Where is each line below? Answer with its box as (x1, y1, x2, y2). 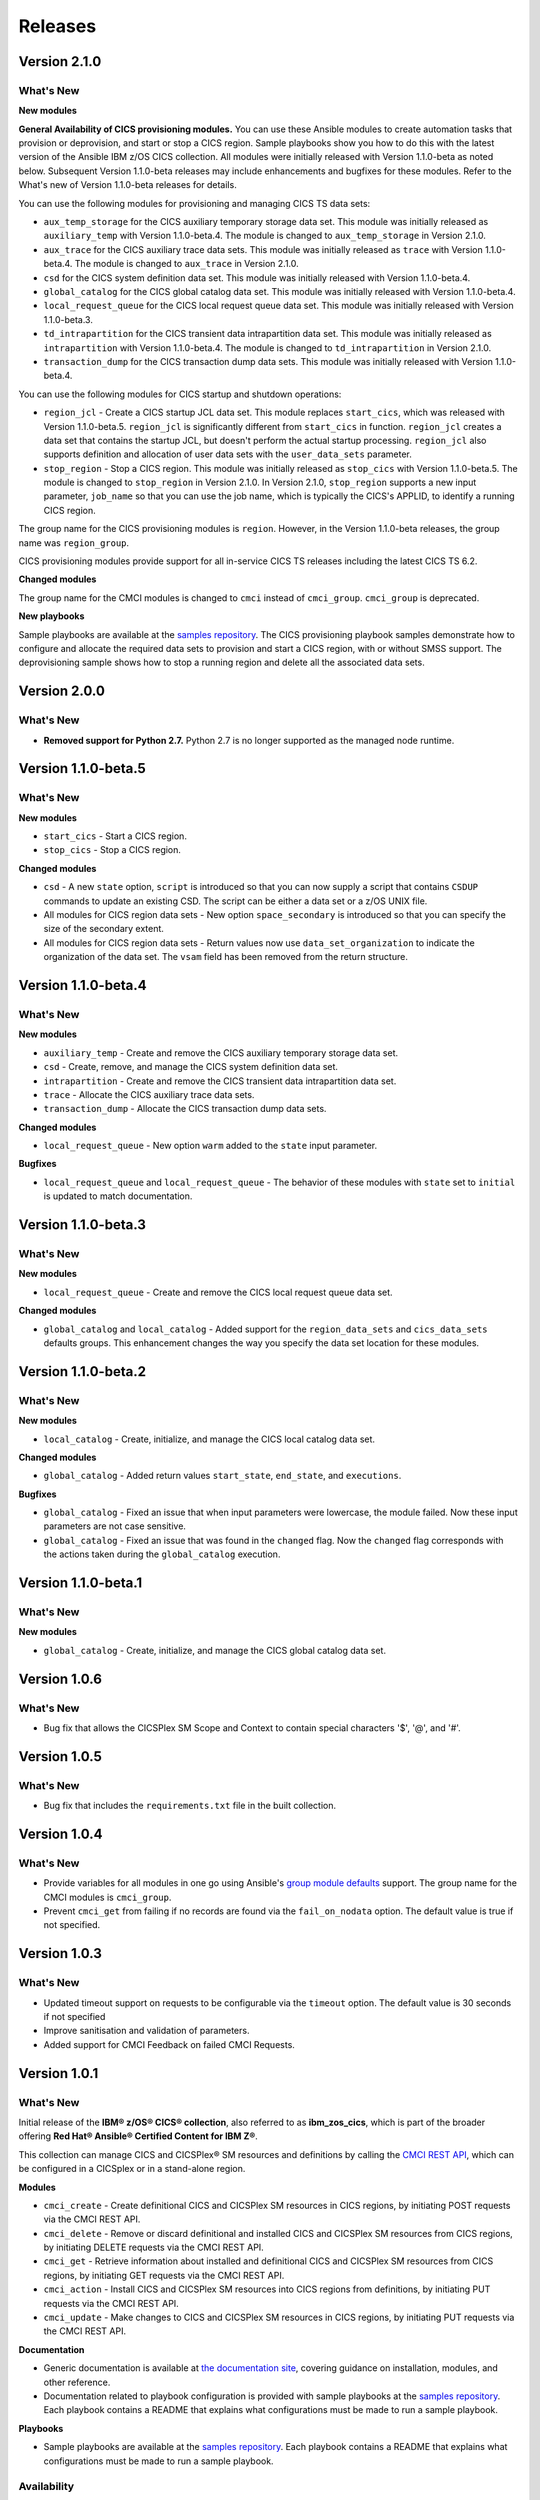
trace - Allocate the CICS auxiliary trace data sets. (43, 1088, 255, 1100)
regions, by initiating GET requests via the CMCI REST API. (43, 2269, 285, 2281)
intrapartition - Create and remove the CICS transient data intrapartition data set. (43, 1075, 397, 1087)
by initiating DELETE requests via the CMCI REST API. (43, 2241, 264, 2254)
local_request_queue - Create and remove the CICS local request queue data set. (43, 1286, 394, 1298)
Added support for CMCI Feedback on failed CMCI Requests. (43, 2038, 295, 2050)
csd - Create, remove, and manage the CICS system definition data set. (43, 1061, 339, 1073)
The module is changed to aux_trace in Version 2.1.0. (74, 258, 299, 270)
